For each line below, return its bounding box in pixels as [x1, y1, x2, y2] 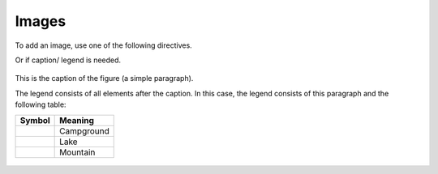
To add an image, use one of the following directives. [15, 40, 192, 50]
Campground [59, 125, 109, 137]
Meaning [59, 114, 95, 125]
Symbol [19, 114, 50, 125]
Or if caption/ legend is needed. [15, 55, 122, 65]
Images [15, 12, 67, 30]
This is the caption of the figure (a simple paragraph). [15, 74, 194, 83]
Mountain [59, 146, 96, 158]
